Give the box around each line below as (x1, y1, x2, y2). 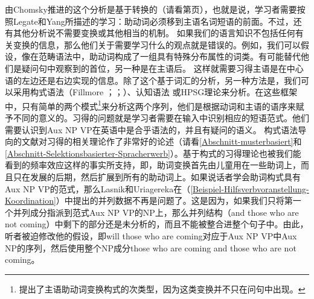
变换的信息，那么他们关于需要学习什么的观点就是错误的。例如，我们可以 (13, 38, 301, 51)
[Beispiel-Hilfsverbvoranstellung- (190, 182, 309, 195)
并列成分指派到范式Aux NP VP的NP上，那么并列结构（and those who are (13, 206, 299, 218)
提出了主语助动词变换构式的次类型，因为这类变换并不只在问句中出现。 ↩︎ (19, 282, 306, 295)
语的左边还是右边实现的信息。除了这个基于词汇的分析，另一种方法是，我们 (5, 74, 301, 86)
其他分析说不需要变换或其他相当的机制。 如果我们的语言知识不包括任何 (13, 27, 295, 39)
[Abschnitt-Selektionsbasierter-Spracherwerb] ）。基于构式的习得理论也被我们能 (5, 146, 301, 159)
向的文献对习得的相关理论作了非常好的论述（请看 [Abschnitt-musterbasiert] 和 (5, 135, 302, 148)
